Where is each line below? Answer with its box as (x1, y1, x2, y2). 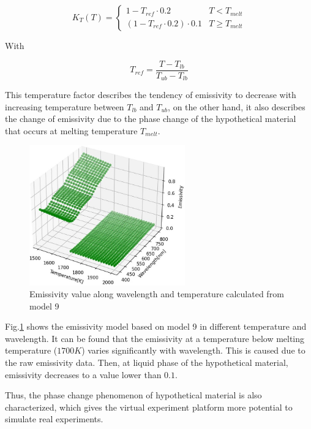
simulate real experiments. (5, 412, 103, 425)
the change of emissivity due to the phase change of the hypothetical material (5, 112, 296, 125)
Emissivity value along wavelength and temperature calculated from (29, 287, 284, 300)
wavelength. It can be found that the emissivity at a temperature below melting (5, 332, 305, 344)
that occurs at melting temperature (5, 124, 138, 137)
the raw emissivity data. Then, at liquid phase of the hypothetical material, (5, 356, 288, 369)
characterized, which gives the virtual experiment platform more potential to (5, 400, 293, 413)
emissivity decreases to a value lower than (5, 368, 162, 381)
